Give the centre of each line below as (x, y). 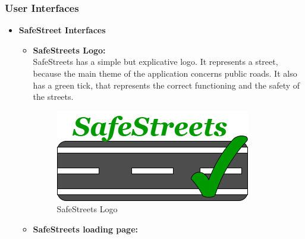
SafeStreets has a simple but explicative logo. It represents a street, (155, 62)
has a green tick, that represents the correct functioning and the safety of (166, 85)
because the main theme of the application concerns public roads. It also (165, 73)
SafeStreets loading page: (86, 229)
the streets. (53, 97)
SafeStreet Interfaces (62, 30)
